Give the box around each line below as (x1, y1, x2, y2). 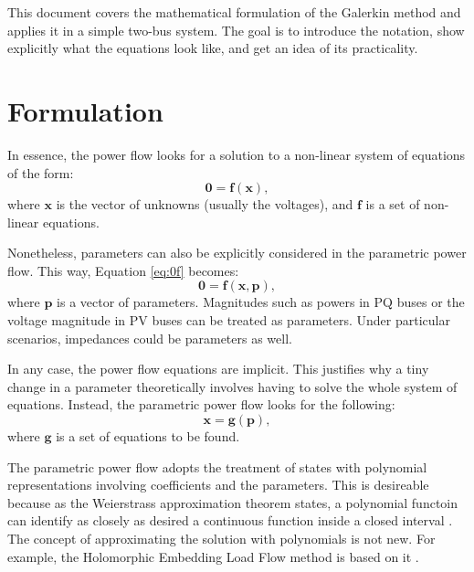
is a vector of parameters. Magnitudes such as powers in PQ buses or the (57, 292, 465, 312)
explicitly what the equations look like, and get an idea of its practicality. (7, 38, 418, 58)
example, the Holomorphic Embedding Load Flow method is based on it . (7, 546, 419, 566)
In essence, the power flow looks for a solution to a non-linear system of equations (7, 144, 466, 164)
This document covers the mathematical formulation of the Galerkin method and (7, 3, 461, 21)
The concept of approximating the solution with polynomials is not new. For (7, 529, 436, 547)
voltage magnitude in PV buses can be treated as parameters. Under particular (7, 311, 450, 330)
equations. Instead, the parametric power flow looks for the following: (7, 395, 395, 414)
